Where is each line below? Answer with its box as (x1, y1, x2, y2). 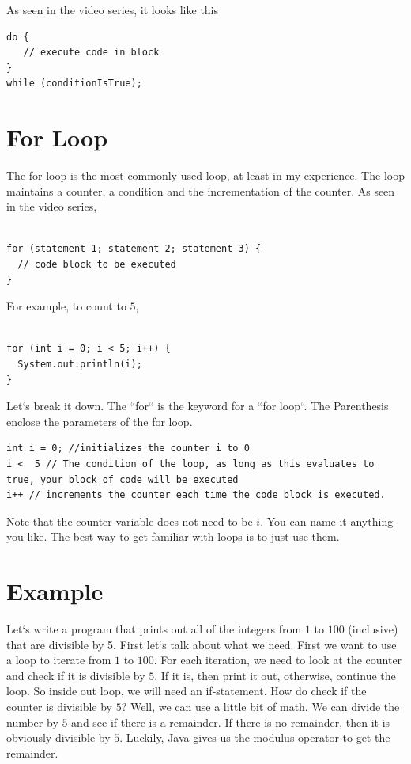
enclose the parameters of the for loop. (6, 412, 193, 429)
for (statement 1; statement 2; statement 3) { (6, 243, 262, 255)
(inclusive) (348, 621, 398, 637)
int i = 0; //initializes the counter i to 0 (6, 443, 250, 454)
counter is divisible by (6, 698, 112, 715)
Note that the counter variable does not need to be (6, 512, 253, 529)
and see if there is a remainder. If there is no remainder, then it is (71, 713, 390, 730)
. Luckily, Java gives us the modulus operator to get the (119, 729, 390, 746)
